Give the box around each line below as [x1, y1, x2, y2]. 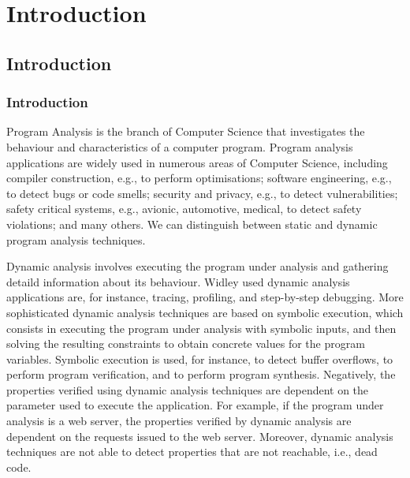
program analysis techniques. [6, 231, 146, 248]
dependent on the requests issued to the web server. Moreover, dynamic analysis [6, 428, 393, 444]
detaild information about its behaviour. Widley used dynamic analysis [6, 273, 350, 289]
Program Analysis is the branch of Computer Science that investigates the [6, 123, 365, 140]
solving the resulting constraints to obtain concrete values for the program [6, 335, 365, 352]
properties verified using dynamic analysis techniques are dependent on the [6, 381, 369, 398]
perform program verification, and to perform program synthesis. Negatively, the [6, 366, 396, 383]
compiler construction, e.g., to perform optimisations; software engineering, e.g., [6, 170, 392, 186]
